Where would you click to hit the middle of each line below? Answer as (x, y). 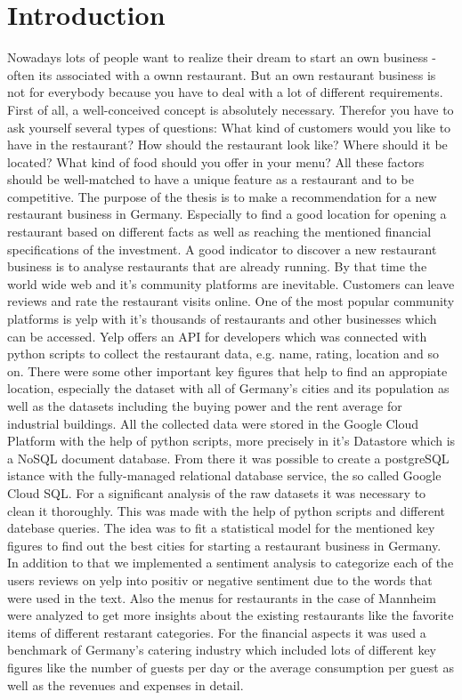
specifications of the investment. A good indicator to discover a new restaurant (222, 249)
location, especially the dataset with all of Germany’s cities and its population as (228, 388)
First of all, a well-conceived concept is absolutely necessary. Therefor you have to (231, 109)
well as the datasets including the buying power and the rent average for (205, 406)
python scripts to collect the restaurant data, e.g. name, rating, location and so (223, 354)
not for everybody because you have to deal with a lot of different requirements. (225, 92)
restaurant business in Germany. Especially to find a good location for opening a (227, 214)
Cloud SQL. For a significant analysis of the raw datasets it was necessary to (217, 492)
